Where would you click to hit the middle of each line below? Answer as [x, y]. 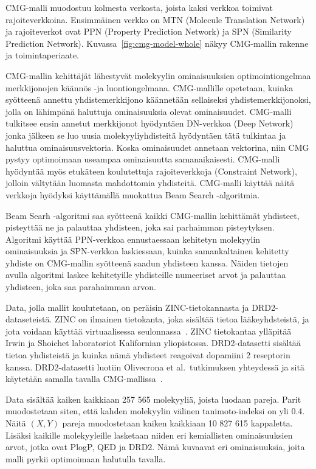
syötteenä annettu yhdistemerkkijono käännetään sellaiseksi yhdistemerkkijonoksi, [158, 99]
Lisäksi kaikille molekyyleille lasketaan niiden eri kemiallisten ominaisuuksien [149, 435]
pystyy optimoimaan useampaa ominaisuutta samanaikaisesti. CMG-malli [143, 159]
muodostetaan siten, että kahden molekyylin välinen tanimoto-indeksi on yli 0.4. [155, 411]
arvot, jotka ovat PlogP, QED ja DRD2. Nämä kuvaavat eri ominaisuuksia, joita [155, 447]
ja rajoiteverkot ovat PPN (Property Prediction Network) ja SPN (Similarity [149, 31]
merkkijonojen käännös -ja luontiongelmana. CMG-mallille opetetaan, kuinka [149, 87]
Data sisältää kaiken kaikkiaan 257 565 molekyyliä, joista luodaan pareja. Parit [153, 399]
